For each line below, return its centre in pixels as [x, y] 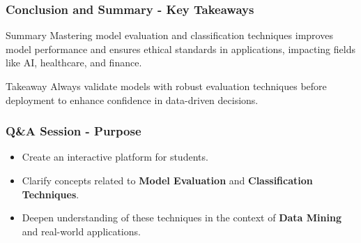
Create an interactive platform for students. [115, 157]
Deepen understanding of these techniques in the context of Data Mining [182, 218]
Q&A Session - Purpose [74, 131]
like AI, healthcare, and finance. [74, 62]
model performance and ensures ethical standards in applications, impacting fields [180, 49]
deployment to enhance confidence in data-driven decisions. [132, 100]
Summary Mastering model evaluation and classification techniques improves [169, 35]
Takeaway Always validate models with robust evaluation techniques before [166, 86]
